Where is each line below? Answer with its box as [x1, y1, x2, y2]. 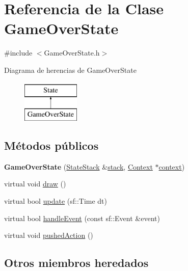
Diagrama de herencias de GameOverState [4, 64, 137, 75]
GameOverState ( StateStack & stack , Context [4, 161, 153, 172]
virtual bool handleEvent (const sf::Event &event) [4, 212, 160, 223]
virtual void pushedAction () [4, 230, 93, 240]
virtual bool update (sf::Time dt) [4, 196, 108, 206]
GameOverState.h [44, 47, 100, 58]
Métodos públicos [4, 138, 99, 153]
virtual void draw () [4, 178, 66, 189]
